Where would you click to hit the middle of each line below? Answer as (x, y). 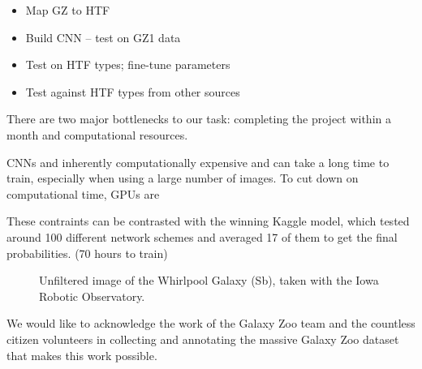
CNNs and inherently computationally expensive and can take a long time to (198, 162)
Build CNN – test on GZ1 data (103, 37)
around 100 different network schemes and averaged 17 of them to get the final (202, 236)
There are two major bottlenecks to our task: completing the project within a (199, 119)
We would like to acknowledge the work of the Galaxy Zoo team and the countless (211, 323)
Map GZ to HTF (68, 10)
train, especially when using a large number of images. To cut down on (183, 178)
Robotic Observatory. (92, 296)
